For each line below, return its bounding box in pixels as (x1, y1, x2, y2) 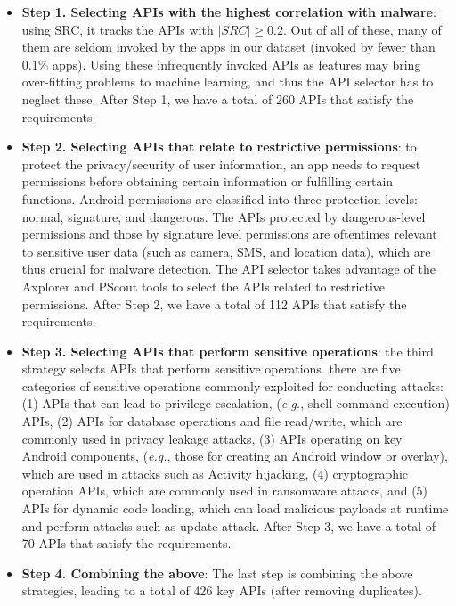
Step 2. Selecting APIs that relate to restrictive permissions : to (21, 137, 417, 156)
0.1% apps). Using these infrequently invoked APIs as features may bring (21, 54, 421, 73)
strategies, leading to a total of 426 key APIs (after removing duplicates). (21, 581, 422, 600)
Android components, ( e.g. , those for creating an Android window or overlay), (21, 446, 448, 465)
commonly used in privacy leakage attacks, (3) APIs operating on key (21, 429, 403, 447)
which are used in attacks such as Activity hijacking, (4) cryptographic (21, 463, 409, 482)
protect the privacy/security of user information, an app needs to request (21, 154, 421, 173)
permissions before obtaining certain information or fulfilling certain (21, 172, 394, 191)
